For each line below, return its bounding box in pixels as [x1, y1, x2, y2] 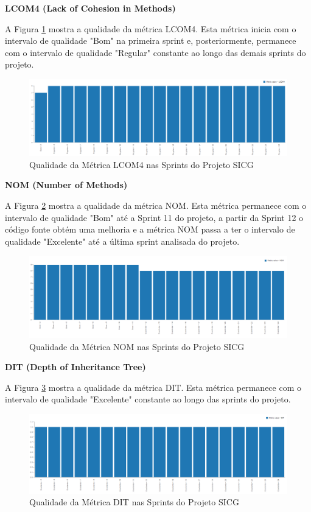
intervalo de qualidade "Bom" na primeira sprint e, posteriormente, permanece [5, 34, 296, 47]
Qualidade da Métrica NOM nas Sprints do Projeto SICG [29, 340, 245, 352]
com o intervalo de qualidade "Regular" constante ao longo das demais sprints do [5, 46, 306, 58]
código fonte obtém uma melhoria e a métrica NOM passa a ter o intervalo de [5, 223, 295, 236]
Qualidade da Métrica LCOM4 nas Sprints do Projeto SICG [29, 158, 254, 170]
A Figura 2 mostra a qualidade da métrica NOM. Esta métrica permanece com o [5, 199, 307, 212]
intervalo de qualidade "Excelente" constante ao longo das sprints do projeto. [5, 393, 291, 405]
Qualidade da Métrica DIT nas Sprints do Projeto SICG [29, 496, 239, 508]
